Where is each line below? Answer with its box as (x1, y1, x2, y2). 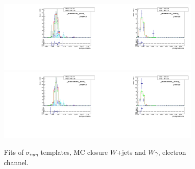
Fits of (4, 146, 24, 157)
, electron (158, 146, 186, 157)
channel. (4, 157, 29, 168)
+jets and (116, 146, 146, 157)
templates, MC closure (40, 146, 108, 157)
